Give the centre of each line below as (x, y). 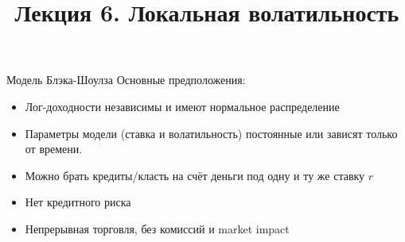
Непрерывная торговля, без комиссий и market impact (157, 228)
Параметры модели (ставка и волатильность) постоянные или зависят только (211, 133)
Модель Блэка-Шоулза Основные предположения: (126, 80)
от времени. (54, 149)
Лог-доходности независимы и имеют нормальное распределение (182, 106)
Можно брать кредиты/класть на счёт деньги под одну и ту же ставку (195, 175)
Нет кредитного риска (78, 202)
